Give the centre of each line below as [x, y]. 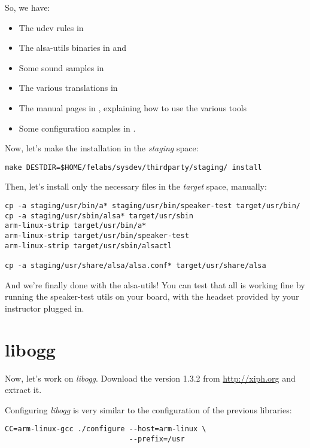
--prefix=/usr [157, 439]
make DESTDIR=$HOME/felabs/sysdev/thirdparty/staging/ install [133, 167]
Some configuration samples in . [77, 128]
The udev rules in [51, 27]
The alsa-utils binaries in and [72, 48]
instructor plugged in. [45, 308]
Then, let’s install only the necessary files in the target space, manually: [136, 186]
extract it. [23, 390]
